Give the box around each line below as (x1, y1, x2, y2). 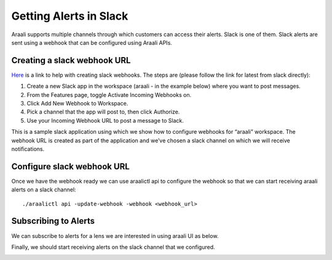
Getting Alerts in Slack (11, 9, 128, 23)
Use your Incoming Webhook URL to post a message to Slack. (26, 117, 184, 124)
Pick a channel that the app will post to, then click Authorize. (26, 108, 180, 116)
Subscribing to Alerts (11, 216, 95, 226)
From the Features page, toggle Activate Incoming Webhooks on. (26, 91, 192, 98)
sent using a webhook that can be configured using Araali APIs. (11, 39, 172, 46)
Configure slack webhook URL (11, 161, 130, 172)
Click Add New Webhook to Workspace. (26, 100, 128, 107)
